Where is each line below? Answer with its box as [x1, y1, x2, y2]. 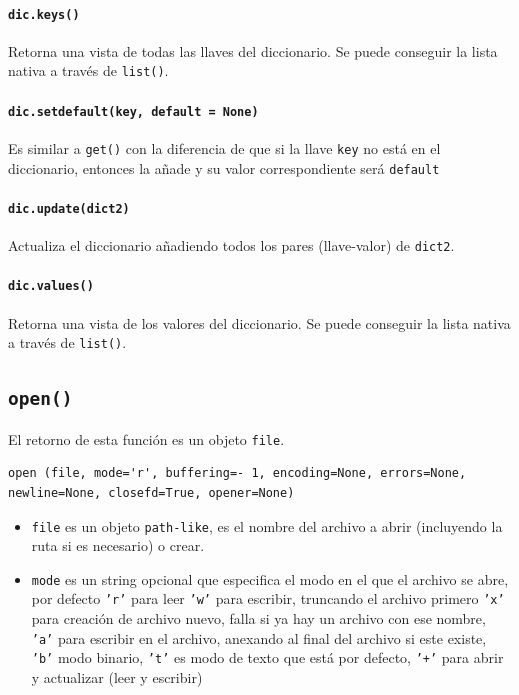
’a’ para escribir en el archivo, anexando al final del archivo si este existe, [31, 627, 487, 648]
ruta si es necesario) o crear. [31, 535, 205, 556]
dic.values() [8, 279, 94, 294]
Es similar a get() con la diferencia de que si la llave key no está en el [8, 137, 441, 158]
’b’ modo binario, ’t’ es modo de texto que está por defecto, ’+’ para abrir [31, 647, 504, 668]
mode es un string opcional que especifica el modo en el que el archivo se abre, [31, 568, 509, 589]
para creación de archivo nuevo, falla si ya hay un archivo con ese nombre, [31, 608, 486, 629]
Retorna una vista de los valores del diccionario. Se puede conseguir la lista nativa [8, 312, 511, 333]
